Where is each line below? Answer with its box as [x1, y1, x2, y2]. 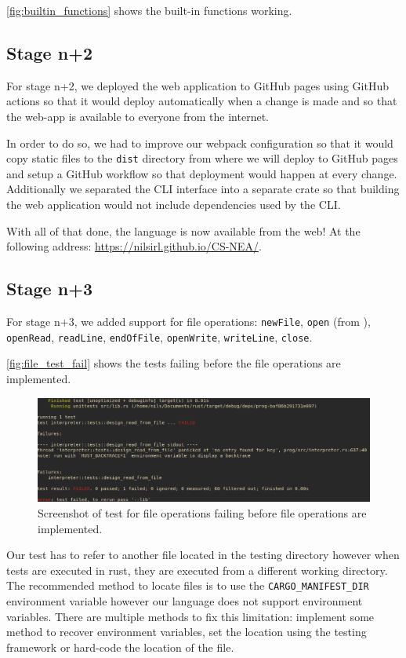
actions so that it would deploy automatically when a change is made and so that [6, 93, 397, 109]
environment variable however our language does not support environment [6, 593, 363, 609]
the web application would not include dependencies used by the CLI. [6, 196, 341, 213]
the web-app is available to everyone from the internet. [6, 108, 270, 124]
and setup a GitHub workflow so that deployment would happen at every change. [6, 165, 397, 181]
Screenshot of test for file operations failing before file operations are [38, 505, 367, 521]
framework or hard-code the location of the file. [6, 638, 234, 655]
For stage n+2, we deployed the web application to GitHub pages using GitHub [6, 77, 389, 93]
